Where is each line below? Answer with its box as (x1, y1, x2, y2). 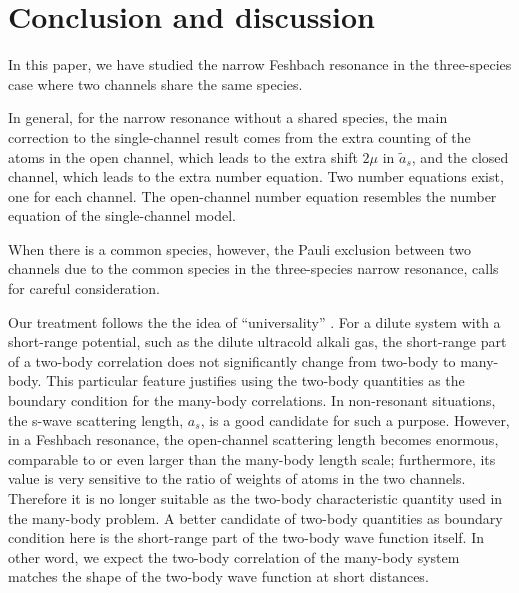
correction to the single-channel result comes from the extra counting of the (8, 126, 471, 147)
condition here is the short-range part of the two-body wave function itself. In (8, 527, 485, 548)
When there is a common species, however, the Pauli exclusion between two (8, 238, 471, 259)
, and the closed (411, 146, 509, 167)
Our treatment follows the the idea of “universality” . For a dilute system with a (8, 311, 501, 332)
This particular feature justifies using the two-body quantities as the (46, 370, 465, 391)
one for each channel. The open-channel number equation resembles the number (8, 185, 497, 206)
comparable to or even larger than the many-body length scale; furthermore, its (8, 448, 496, 469)
